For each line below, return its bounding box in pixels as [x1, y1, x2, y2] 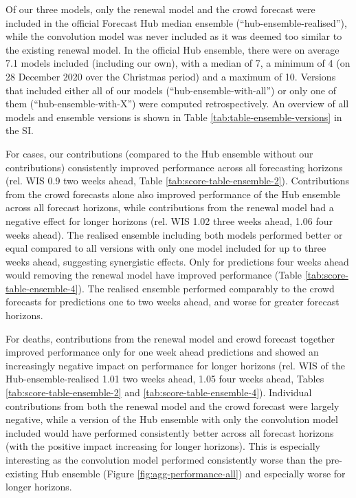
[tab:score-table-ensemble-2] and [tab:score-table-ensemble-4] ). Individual [5, 385, 312, 400]
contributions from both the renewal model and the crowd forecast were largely [5, 398, 340, 413]
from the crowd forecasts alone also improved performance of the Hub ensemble [5, 186, 341, 201]
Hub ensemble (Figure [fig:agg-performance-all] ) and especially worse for [41, 466, 346, 480]
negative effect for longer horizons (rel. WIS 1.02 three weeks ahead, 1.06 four [5, 213, 333, 228]
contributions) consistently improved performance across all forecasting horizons [5, 160, 343, 174]
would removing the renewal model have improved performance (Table [5, 268, 302, 282]
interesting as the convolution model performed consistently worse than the [5, 453, 322, 466]
